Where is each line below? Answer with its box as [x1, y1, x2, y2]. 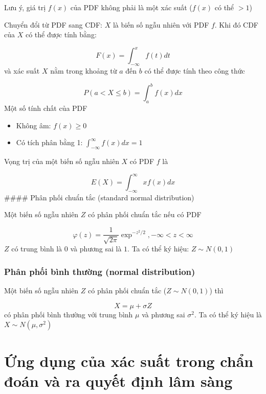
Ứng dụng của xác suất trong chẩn [4, 350, 254, 371]
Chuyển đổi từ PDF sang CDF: [4, 19, 103, 30]
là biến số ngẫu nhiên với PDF [113, 19, 209, 30]
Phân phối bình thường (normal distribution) [4, 265, 195, 277]
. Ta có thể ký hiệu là [194, 309, 262, 319]
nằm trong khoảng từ [50, 65, 117, 76]
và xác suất [4, 65, 40, 76]
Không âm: [16, 120, 51, 130]
